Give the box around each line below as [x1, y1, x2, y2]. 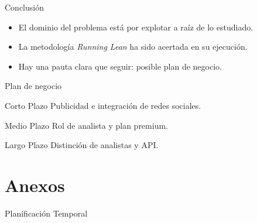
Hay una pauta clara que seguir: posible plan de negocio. [18, 60, 222, 72]
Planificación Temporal [5, 207, 88, 219]
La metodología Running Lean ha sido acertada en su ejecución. [18, 40, 248, 53]
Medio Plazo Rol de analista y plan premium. [5, 119, 168, 131]
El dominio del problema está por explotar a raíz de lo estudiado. [18, 20, 253, 33]
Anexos [5, 173, 65, 197]
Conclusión [5, 1, 44, 13]
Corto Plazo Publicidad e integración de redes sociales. [5, 99, 201, 111]
